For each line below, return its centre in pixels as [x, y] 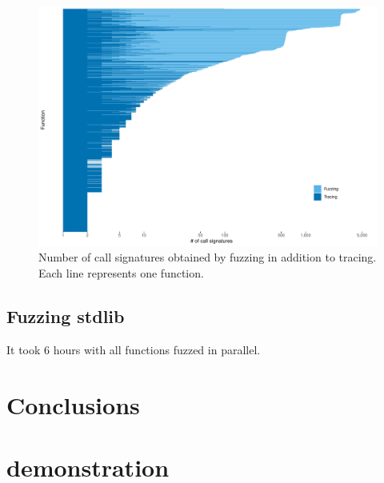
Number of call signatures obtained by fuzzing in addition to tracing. [208, 257]
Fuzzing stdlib [66, 315]
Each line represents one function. [121, 272]
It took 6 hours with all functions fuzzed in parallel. [134, 349]
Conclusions [73, 404]
